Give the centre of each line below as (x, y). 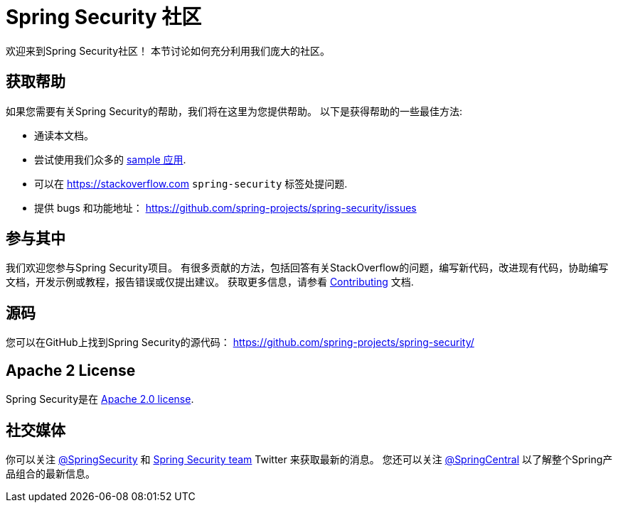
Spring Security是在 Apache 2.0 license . (100, 399)
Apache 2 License (71, 370)
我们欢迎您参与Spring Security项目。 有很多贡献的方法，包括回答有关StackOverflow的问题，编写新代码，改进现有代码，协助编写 (307, 268)
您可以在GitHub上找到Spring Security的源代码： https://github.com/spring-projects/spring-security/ (240, 342)
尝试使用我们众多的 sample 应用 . (110, 159)
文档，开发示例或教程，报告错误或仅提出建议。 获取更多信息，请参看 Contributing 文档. (210, 282)
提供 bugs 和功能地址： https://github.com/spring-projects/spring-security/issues (225, 207)
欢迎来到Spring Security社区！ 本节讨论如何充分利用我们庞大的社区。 (168, 50)
